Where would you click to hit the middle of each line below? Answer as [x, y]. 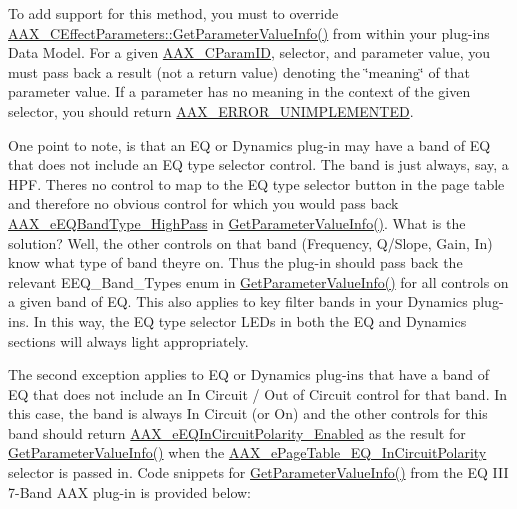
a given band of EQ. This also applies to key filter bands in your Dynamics [238, 301]
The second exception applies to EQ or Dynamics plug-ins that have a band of [249, 374]
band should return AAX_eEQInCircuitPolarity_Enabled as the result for [237, 432]
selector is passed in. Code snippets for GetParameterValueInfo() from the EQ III [258, 472]
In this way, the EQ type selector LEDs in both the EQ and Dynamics [250, 320]
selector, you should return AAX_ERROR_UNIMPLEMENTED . [211, 110]
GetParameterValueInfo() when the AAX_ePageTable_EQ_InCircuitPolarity [247, 452]
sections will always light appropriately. [128, 340]
